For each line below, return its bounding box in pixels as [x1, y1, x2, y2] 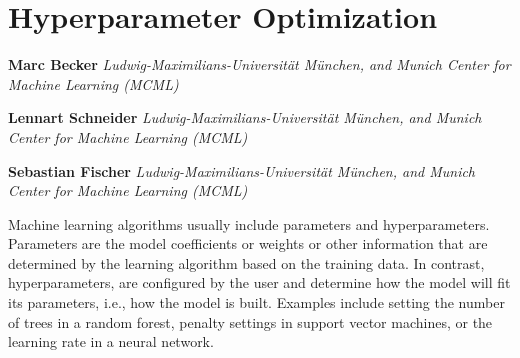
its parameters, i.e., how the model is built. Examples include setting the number [8, 292, 505, 313]
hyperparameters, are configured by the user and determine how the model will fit [8, 272, 511, 293]
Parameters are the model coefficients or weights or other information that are [8, 233, 488, 254]
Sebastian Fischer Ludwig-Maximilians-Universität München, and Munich [8, 160, 476, 181]
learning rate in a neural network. [8, 331, 214, 352]
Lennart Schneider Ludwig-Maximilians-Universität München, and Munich [8, 107, 482, 128]
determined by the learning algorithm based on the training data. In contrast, [8, 252, 485, 273]
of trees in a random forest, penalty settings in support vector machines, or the [8, 311, 493, 332]
